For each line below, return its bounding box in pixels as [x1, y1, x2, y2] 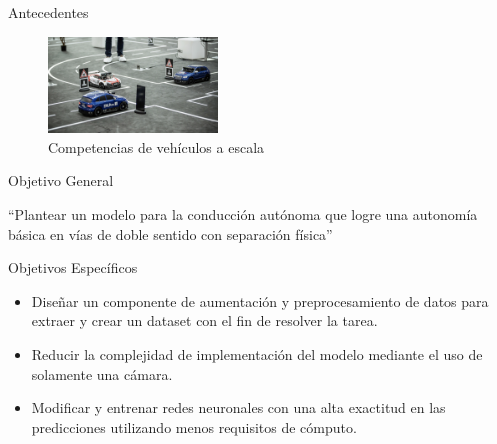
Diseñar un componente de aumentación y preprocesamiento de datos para [31, 290, 489, 311]
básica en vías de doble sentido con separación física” [8, 223, 333, 244]
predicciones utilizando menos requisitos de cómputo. [31, 416, 357, 437]
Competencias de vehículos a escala [48, 136, 265, 157]
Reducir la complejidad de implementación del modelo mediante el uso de [31, 343, 483, 364]
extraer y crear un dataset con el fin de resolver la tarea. [31, 310, 378, 331]
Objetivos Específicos [8, 257, 138, 278]
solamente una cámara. [31, 363, 173, 384]
